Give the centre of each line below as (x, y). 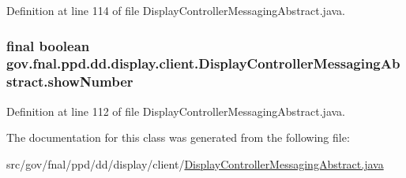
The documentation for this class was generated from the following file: (178, 137)
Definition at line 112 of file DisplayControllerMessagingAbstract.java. (176, 111)
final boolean (48, 45)
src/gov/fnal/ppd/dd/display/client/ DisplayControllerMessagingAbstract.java (195, 163)
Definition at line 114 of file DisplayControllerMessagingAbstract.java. (176, 10)
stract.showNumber (70, 82)
